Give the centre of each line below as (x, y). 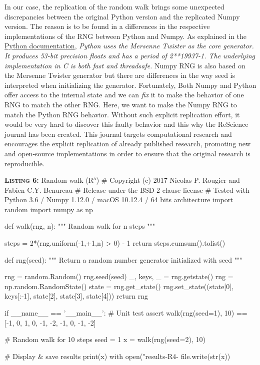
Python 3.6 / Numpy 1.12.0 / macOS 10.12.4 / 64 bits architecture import (119, 199)
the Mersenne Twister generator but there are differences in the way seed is (120, 75)
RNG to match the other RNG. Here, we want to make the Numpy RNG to (121, 104)
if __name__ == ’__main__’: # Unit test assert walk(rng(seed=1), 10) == (126, 313)
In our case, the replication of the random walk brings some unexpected (114, 6)
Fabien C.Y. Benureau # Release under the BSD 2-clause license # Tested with (127, 189)
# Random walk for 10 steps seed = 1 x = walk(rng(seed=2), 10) (105, 339)
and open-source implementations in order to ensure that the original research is (127, 153)
